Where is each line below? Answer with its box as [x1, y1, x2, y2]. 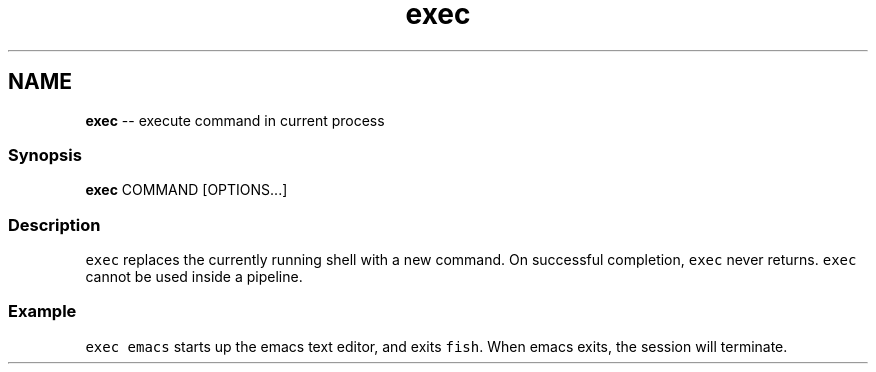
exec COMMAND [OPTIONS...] [85, 181, 288, 199]
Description [8, 214, 101, 235]
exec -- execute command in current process [85, 111, 385, 129]
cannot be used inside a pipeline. [85, 268, 303, 286]
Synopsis [8, 144, 82, 165]
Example [8, 301, 77, 322]
